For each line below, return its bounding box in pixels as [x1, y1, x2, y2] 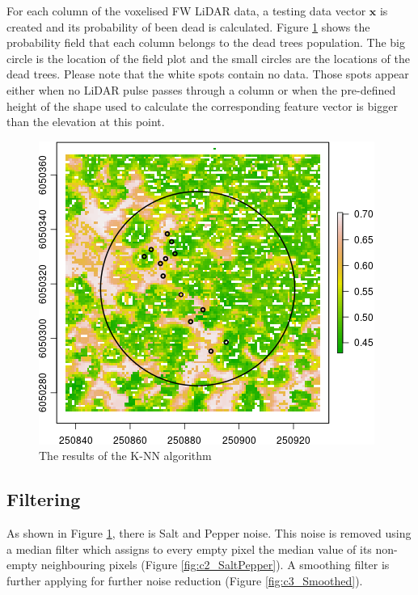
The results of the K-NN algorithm [39, 447, 212, 464]
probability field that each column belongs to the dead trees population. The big [6, 34, 405, 51]
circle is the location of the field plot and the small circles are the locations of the [6, 49, 410, 66]
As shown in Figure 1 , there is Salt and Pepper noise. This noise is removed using [6, 525, 412, 542]
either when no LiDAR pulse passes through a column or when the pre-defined [6, 81, 396, 98]
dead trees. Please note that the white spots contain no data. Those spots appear [6, 65, 409, 82]
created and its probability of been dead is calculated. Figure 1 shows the [6, 18, 370, 35]
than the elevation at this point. [6, 113, 165, 130]
